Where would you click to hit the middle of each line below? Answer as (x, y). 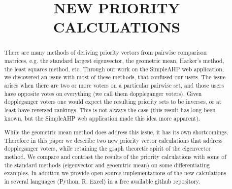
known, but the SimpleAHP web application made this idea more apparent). (102, 118)
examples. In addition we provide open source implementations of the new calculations (115, 173)
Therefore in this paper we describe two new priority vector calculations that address (113, 140)
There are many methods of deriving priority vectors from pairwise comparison (105, 52)
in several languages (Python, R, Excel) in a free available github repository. (102, 181)
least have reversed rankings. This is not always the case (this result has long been (110, 110)
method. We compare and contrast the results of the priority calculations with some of (115, 157)
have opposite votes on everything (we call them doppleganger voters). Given (103, 93)
